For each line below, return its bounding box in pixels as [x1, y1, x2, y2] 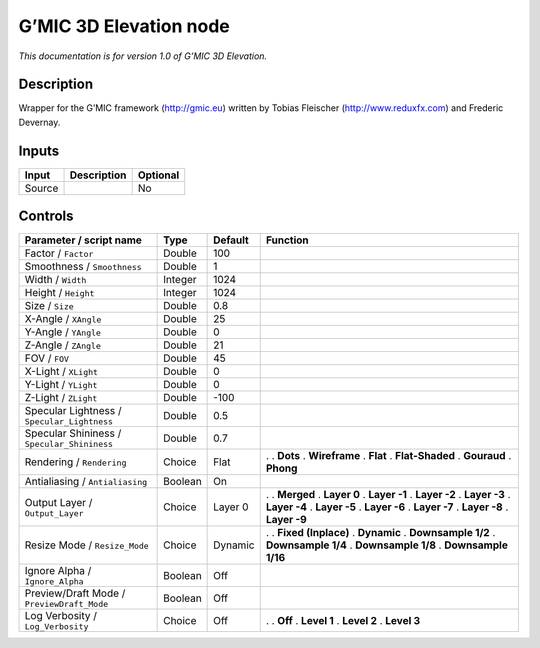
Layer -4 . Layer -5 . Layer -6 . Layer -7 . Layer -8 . [265, 500, 509, 514]
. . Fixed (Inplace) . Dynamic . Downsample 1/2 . [265, 526, 496, 540]
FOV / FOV [24, 351, 70, 365]
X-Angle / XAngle [24, 312, 102, 326]
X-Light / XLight [24, 365, 99, 379]
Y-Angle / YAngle [24, 325, 102, 339]
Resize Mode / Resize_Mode [24, 538, 149, 552]
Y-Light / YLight [24, 378, 98, 392]
